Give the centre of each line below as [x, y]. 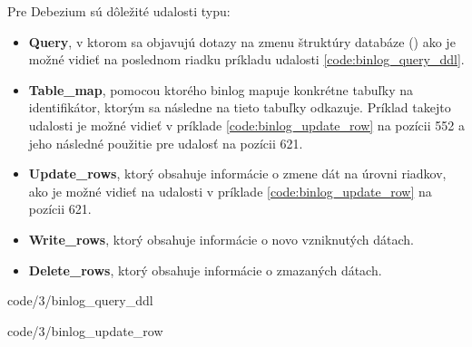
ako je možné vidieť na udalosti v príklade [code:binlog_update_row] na [230, 191]
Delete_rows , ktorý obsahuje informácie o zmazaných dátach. [205, 270]
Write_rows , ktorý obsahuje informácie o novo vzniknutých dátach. [221, 239]
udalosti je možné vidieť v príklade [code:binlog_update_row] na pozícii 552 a [246, 125]
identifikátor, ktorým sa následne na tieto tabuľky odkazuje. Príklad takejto [240, 107]
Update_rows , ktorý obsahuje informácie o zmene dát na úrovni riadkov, [237, 173]
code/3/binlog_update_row [85, 330]
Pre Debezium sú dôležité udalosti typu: [119, 11]
